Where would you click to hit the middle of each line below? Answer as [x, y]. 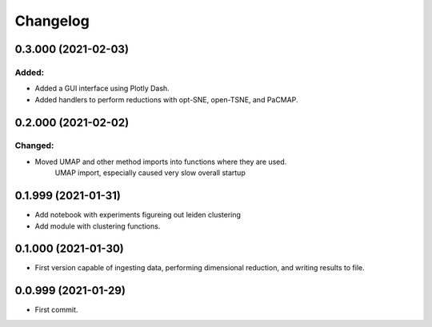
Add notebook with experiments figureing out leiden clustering [138, 215]
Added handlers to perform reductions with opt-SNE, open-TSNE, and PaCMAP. [166, 99]
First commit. [56, 310]
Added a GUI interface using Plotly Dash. [102, 89]
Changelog [52, 21]
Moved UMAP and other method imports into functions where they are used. [161, 162]
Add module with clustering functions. [98, 226]
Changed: [34, 146]
